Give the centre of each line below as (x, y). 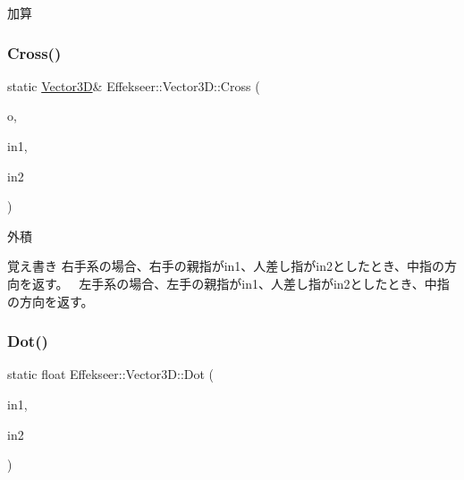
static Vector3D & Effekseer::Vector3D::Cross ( (134, 85)
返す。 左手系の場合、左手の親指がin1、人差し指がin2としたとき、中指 (240, 283)
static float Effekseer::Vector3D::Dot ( (111, 374)
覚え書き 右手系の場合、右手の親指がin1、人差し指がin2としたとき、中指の (226, 266)
